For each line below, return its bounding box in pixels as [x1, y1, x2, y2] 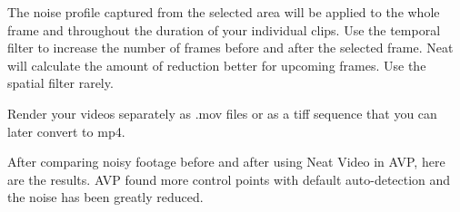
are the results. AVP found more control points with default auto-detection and [7, 169, 451, 188]
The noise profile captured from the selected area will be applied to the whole [7, 3, 440, 21]
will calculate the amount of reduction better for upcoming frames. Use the [7, 55, 426, 74]
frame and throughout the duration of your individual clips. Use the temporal [7, 20, 441, 39]
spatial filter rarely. [7, 73, 114, 92]
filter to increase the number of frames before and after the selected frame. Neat [7, 38, 454, 57]
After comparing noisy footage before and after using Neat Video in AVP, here [7, 152, 445, 171]
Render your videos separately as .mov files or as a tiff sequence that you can [7, 103, 437, 122]
